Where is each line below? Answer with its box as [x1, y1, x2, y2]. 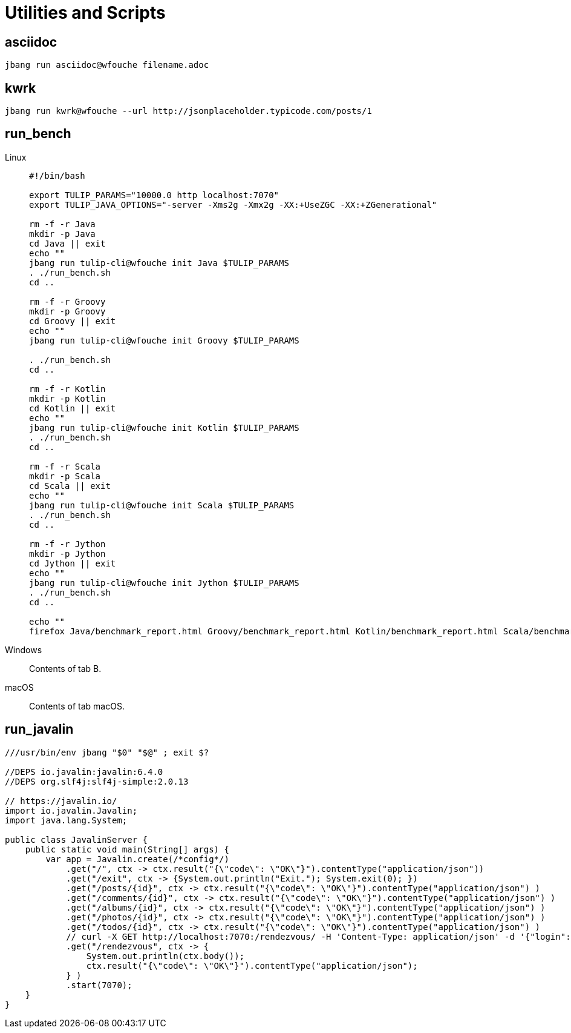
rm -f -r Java [29, 219, 96, 229]
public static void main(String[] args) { [25, 844, 229, 854]
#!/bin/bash [29, 170, 85, 181]
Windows [5, 644, 42, 655]
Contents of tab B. [29, 663, 102, 674]
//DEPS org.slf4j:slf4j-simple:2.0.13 [5, 776, 189, 786]
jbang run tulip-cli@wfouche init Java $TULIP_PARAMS [29, 257, 289, 268]
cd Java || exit [29, 238, 106, 248]
